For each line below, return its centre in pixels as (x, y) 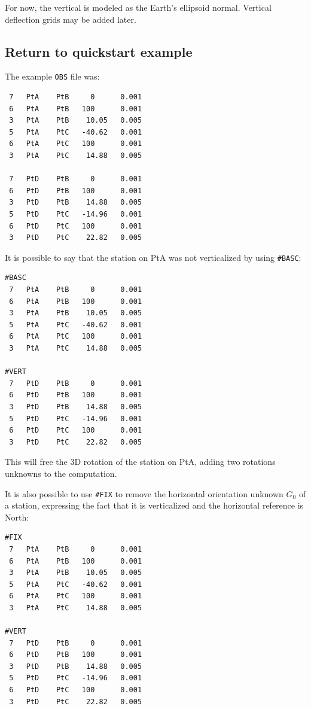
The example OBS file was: (52, 76)
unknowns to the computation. (61, 473)
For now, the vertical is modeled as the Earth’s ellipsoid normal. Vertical (138, 7)
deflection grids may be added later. (71, 19)
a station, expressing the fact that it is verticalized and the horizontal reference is (154, 505)
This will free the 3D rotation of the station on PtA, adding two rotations (140, 462)
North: (17, 517)
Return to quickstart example (99, 51)
